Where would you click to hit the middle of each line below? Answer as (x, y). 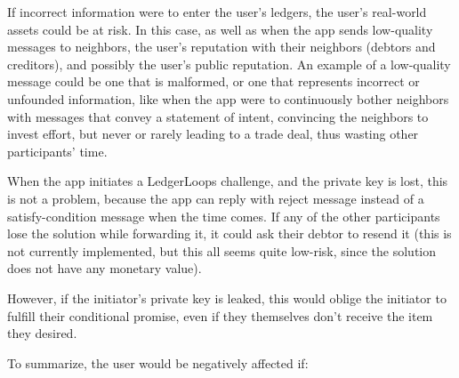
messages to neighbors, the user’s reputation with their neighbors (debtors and (221, 47)
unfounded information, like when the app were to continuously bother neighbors (228, 98)
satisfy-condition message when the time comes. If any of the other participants (224, 216)
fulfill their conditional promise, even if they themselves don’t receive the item (220, 315)
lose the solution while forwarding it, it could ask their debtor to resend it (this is (229, 233)
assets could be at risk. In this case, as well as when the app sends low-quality (220, 29)
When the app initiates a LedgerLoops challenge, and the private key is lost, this (228, 181)
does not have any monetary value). (105, 268)
